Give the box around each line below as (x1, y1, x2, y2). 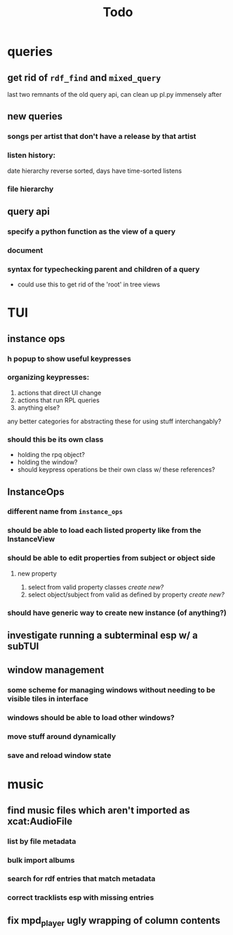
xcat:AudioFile (7, 815, 72, 827)
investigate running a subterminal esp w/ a (7, 630, 198, 641)
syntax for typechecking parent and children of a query (7, 264, 200, 274)
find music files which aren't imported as (7, 804, 190, 816)
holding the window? (17, 458, 79, 467)
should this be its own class (7, 435, 104, 444)
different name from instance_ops (7, 507, 123, 517)
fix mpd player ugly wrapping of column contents (7, 914, 221, 928)
